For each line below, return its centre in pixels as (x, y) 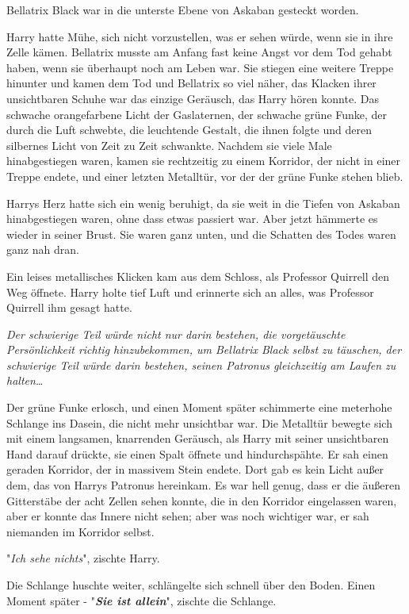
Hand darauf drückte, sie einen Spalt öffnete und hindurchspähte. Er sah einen (197, 453)
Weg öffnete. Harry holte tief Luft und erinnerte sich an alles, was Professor (190, 292)
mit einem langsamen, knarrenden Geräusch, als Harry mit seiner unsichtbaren (198, 438)
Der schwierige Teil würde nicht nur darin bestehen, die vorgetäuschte (176, 334)
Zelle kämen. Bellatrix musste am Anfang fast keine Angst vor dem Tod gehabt (199, 52)
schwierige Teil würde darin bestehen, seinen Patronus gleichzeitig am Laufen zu (201, 365)
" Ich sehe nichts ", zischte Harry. (83, 558)
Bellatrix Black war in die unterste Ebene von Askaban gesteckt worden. (183, 10)
